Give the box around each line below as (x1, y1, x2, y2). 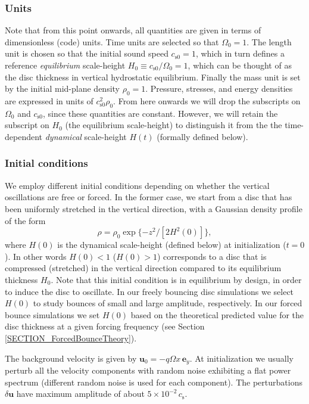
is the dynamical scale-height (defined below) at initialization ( (57, 238, 286, 251)
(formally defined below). (157, 130, 248, 142)
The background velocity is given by (5, 352, 137, 364)
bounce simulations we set (5, 308, 100, 321)
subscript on (5, 119, 49, 131)
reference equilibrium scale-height (5, 59, 126, 71)
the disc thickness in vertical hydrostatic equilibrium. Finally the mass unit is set (5, 70, 301, 83)
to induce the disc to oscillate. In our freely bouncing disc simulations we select (5, 285, 294, 297)
